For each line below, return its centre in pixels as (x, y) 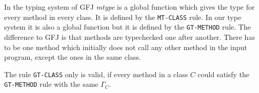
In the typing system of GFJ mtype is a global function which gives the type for (129, 7)
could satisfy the (224, 74)
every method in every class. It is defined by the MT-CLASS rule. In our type (123, 17)
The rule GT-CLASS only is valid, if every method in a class (96, 74)
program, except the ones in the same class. (73, 57)
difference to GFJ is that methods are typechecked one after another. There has (129, 37)
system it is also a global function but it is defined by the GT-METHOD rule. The (127, 27)
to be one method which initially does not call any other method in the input (126, 47)
